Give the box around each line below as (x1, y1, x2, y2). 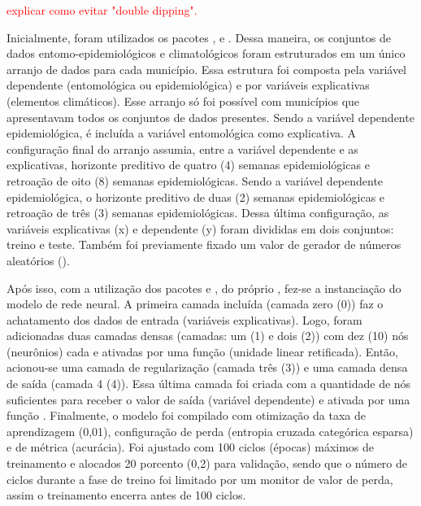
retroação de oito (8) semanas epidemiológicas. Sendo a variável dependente (7, 172, 384, 189)
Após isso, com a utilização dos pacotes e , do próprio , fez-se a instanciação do (7, 279, 401, 296)
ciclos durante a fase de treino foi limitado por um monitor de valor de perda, (7, 470, 393, 487)
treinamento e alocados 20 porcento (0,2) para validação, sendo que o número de (7, 455, 408, 472)
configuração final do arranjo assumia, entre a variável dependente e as (7, 140, 358, 157)
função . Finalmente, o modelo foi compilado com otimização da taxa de (7, 407, 366, 424)
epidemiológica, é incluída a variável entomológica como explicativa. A (7, 124, 357, 142)
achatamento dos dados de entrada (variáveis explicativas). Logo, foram (7, 311, 362, 328)
